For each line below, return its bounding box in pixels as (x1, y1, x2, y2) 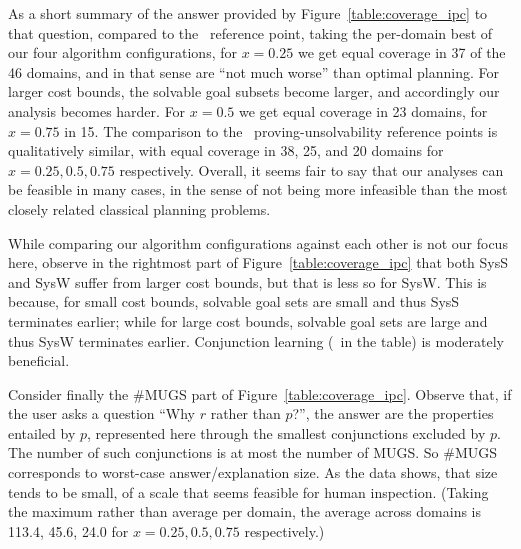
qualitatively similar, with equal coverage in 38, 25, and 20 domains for (8, 140, 444, 161)
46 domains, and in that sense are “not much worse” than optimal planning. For (8, 61, 500, 82)
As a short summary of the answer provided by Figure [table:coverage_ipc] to (8, 3, 488, 23)
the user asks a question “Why (8, 403, 195, 424)
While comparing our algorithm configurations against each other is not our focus (8, 232, 508, 253)
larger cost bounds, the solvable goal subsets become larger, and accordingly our (8, 81, 500, 102)
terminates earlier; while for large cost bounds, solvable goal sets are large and (8, 310, 488, 331)
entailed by (8, 422, 76, 443)
